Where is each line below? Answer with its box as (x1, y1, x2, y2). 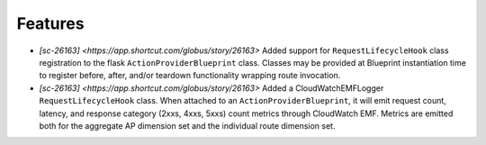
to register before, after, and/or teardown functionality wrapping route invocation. (39, 70, 341, 81)
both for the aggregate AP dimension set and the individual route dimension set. (39, 120, 336, 131)
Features (16, 14, 85, 33)
